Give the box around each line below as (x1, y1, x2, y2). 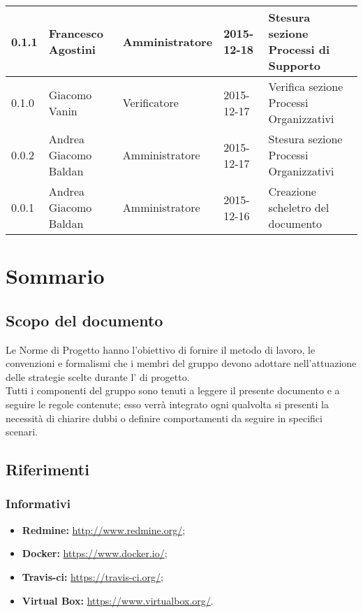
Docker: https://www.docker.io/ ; (22, 546, 168, 561)
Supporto (268, 57, 321, 73)
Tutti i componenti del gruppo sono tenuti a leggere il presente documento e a (6, 383, 340, 398)
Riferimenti (6, 459, 89, 480)
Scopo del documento (6, 309, 163, 331)
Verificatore (122, 94, 179, 110)
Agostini (48, 41, 96, 57)
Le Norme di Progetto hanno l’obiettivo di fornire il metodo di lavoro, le (6, 342, 316, 356)
